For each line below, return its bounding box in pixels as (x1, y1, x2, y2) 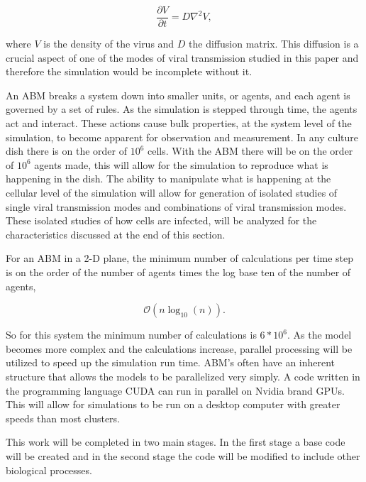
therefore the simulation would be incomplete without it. (6, 64, 253, 79)
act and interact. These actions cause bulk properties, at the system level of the (6, 116, 352, 131)
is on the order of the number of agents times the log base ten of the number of (6, 264, 351, 279)
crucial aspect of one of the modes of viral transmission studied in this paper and (6, 50, 359, 65)
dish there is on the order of (6, 143, 127, 158)
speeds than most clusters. (6, 410, 121, 425)
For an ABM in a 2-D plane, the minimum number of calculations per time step (6, 251, 354, 265)
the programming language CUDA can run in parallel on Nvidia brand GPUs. (6, 383, 345, 398)
